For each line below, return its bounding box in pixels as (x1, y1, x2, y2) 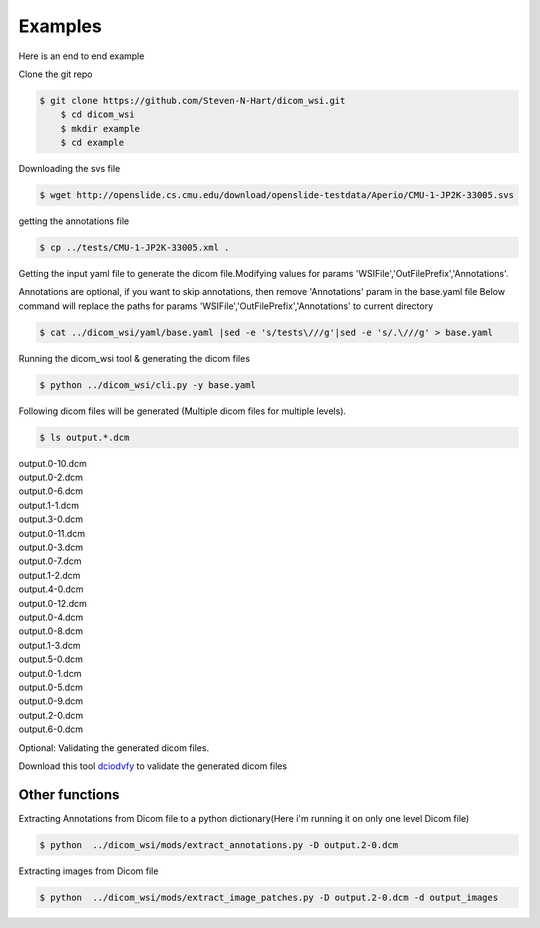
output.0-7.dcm (18, 555, 82, 567)
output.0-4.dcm (18, 611, 84, 623)
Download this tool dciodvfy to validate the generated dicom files (18, 760, 288, 772)
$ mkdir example (60, 123, 140, 134)
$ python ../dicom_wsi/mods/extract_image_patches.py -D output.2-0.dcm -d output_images (39, 891, 499, 903)
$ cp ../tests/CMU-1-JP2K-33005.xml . (39, 242, 230, 254)
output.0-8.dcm (18, 625, 84, 637)
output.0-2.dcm (18, 471, 84, 484)
